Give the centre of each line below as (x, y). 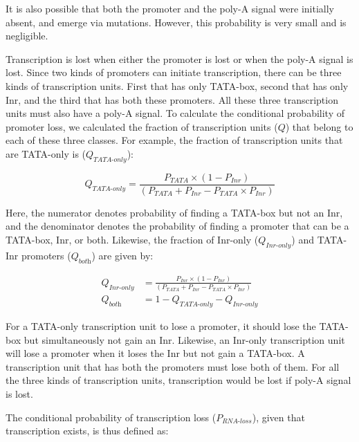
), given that (278, 417)
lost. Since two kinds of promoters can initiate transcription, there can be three (174, 72)
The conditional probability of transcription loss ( (111, 417)
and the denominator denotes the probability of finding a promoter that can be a (177, 226)
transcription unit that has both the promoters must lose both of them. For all (173, 366)
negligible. (27, 36)
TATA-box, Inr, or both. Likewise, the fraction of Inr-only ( (132, 239)
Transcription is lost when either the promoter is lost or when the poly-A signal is (179, 58)
